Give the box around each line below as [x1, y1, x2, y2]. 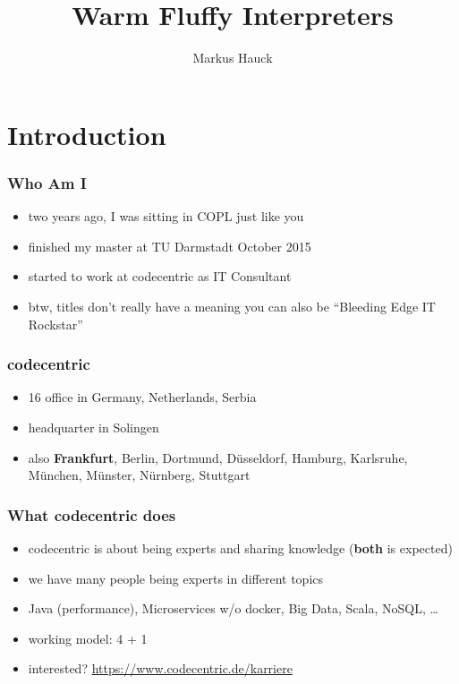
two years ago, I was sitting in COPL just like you [28, 207, 304, 226]
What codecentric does [7, 503, 176, 526]
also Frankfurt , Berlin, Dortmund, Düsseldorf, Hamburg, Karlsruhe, [28, 448, 408, 466]
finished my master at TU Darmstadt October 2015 [28, 236, 311, 255]
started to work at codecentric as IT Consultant [28, 267, 292, 286]
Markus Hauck [192, 48, 273, 67]
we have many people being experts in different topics [28, 569, 324, 587]
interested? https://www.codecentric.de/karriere [28, 659, 293, 678]
